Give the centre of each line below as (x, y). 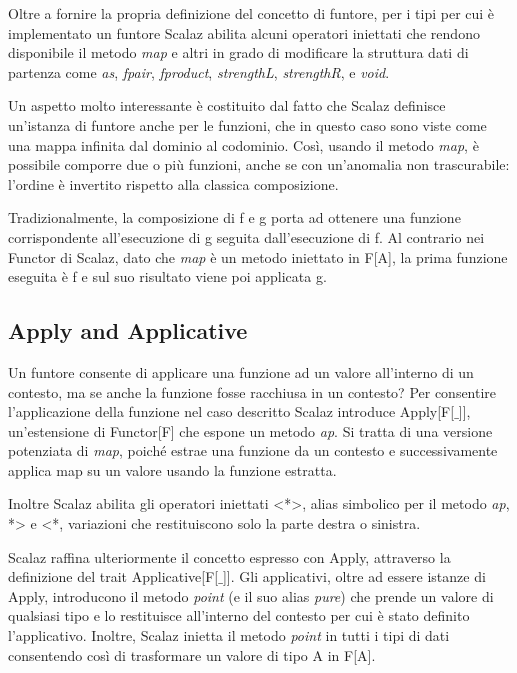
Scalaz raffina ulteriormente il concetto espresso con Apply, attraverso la (229, 556)
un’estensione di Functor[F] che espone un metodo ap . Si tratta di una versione (250, 430)
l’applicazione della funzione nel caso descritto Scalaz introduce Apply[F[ (231, 411)
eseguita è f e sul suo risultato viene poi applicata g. (167, 276)
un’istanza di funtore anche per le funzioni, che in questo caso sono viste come (247, 124)
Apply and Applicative (128, 330)
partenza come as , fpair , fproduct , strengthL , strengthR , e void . (199, 71)
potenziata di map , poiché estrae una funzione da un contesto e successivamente (253, 450)
